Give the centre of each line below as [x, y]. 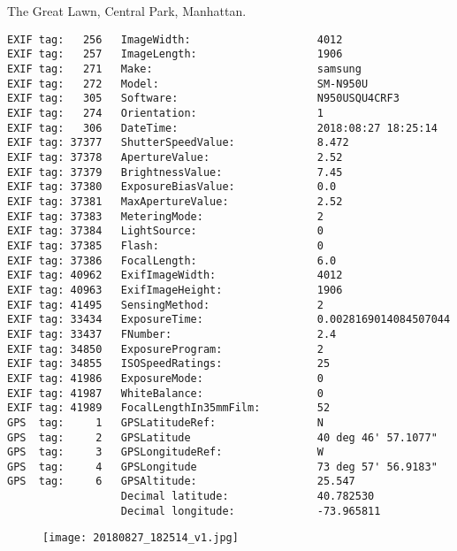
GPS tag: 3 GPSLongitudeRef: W [165, 452]
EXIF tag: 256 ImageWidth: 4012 [175, 39]
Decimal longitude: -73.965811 [251, 511]
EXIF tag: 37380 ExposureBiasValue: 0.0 [172, 187]
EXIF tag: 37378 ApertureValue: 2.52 [175, 158]
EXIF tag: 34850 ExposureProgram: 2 [165, 349]
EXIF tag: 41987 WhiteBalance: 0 [165, 393]
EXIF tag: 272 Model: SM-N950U [188, 84]
